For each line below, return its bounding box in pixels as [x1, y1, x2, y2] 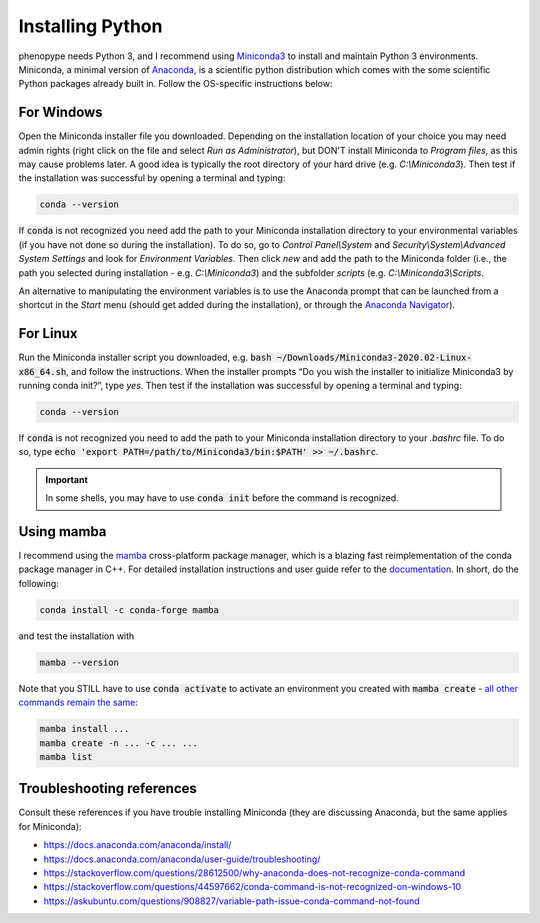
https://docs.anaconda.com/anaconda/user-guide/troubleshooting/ [43, 853, 321, 865]
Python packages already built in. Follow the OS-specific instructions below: [18, 78, 333, 90]
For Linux [18, 325, 79, 342]
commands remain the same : [18, 696, 139, 709]
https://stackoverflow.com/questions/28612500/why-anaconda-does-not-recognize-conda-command [43, 867, 465, 879]
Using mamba [18, 523, 107, 540]
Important [45, 473, 89, 485]
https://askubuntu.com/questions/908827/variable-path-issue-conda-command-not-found [43, 895, 420, 907]
